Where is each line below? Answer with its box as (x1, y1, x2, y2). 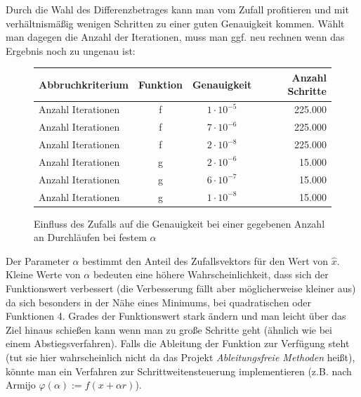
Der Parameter (6, 253, 70, 268)
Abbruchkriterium (39, 77, 129, 91)
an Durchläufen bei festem (34, 230, 147, 245)
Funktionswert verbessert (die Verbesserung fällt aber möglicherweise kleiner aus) (6, 281, 356, 295)
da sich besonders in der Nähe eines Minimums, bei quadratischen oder (6, 294, 312, 309)
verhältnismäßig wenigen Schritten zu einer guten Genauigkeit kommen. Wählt (6, 15, 345, 30)
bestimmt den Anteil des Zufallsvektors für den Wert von (82, 253, 329, 268)
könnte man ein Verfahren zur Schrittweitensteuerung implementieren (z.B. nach (6, 363, 352, 378)
